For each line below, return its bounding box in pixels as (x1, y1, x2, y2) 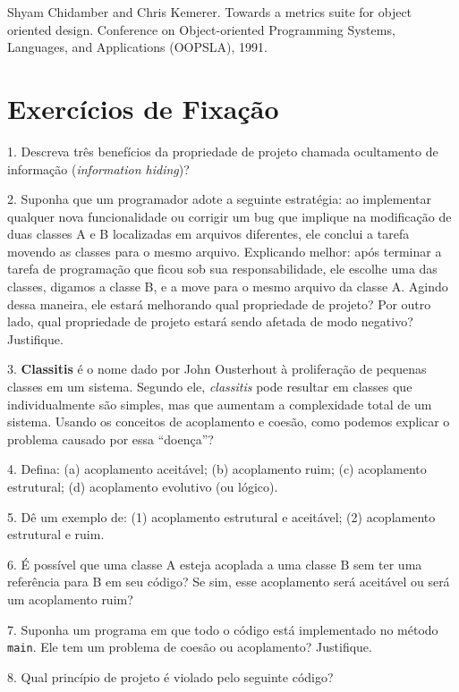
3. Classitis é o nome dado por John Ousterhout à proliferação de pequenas (7, 359, 427, 378)
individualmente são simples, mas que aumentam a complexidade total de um (7, 394, 432, 413)
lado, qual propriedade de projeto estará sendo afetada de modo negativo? (7, 312, 413, 331)
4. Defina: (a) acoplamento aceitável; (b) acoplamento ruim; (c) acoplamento (7, 460, 427, 478)
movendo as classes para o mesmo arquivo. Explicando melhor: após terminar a (7, 241, 442, 260)
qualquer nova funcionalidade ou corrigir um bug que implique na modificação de (7, 207, 452, 225)
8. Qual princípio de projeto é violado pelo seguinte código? (7, 667, 334, 686)
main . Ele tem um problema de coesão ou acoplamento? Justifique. (7, 637, 372, 656)
